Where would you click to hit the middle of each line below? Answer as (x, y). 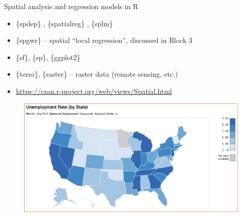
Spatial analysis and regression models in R (71, 6)
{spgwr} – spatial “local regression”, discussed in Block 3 (104, 40)
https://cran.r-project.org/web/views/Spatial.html (94, 91)
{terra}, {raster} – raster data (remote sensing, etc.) (97, 74)
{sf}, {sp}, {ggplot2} (48, 57)
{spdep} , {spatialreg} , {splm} (64, 23)
